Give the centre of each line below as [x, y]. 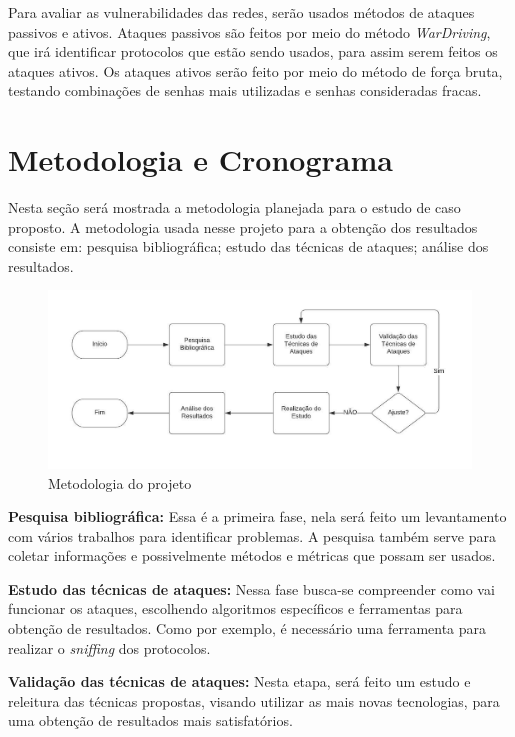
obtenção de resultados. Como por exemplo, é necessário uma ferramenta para [247, 628]
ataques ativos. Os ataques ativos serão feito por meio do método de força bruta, [255, 70]
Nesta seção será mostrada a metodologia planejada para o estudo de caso [234, 207]
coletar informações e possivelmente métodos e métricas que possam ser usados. [252, 555]
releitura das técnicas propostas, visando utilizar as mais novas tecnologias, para [254, 700]
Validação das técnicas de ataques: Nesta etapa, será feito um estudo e [239, 681]
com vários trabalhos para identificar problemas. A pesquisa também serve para [252, 535]
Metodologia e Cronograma [200, 159]
